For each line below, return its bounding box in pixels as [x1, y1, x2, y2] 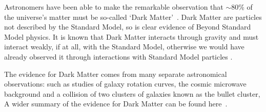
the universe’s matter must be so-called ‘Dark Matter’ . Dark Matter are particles [4, 11, 262, 22]
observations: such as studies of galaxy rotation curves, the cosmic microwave [4, 78, 247, 89]
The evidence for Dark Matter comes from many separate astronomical [4, 68, 227, 79]
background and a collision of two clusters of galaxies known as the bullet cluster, [4, 88, 260, 99]
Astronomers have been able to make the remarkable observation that [4, 2, 223, 12]
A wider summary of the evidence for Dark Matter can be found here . [4, 98, 228, 109]
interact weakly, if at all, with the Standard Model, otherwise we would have [4, 41, 244, 52]
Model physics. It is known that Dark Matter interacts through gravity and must [4, 31, 259, 42]
